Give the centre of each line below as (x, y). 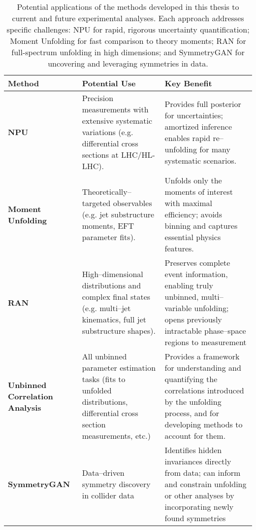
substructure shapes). (119, 331)
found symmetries (195, 518)
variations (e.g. (108, 132)
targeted (96, 203)
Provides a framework (202, 356)
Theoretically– (107, 192)
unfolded (97, 390)
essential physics (193, 237)
